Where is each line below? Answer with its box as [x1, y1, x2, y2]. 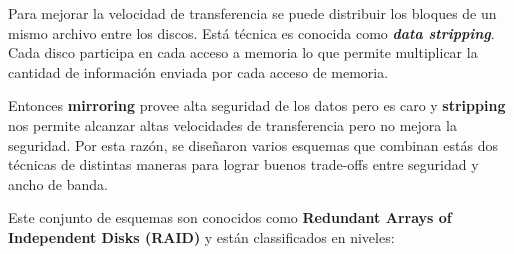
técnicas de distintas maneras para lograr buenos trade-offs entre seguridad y [8, 154, 479, 175]
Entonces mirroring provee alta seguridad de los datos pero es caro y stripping [8, 95, 506, 116]
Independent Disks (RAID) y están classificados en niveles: [8, 226, 395, 247]
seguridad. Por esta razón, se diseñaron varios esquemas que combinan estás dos [8, 134, 498, 155]
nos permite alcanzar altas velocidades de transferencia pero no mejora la [8, 114, 457, 135]
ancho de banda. [8, 173, 108, 194]
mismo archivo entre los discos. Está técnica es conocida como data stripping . [8, 22, 495, 43]
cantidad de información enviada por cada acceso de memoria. [8, 61, 389, 82]
